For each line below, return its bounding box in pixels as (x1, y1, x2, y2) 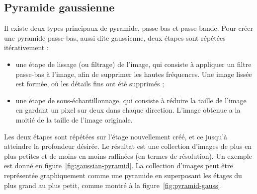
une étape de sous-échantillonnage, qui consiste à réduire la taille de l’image (15, 95, 247, 105)
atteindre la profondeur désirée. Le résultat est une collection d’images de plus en (4, 141, 252, 151)
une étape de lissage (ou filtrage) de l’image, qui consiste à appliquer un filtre (15, 59, 252, 69)
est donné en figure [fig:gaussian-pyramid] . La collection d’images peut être (4, 160, 233, 171)
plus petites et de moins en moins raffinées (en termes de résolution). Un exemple (4, 150, 252, 161)
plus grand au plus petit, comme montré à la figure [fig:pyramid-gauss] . (4, 180, 222, 190)
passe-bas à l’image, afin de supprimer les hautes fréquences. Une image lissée (15, 68, 252, 79)
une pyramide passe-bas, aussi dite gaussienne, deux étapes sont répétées (4, 32, 226, 43)
